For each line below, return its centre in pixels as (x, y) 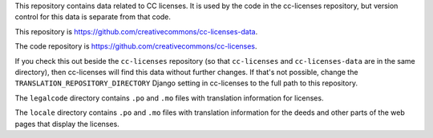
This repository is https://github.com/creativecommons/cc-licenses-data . (136, 31)
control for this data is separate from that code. (93, 17)
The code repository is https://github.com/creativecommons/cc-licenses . (136, 46)
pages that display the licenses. (67, 124)
